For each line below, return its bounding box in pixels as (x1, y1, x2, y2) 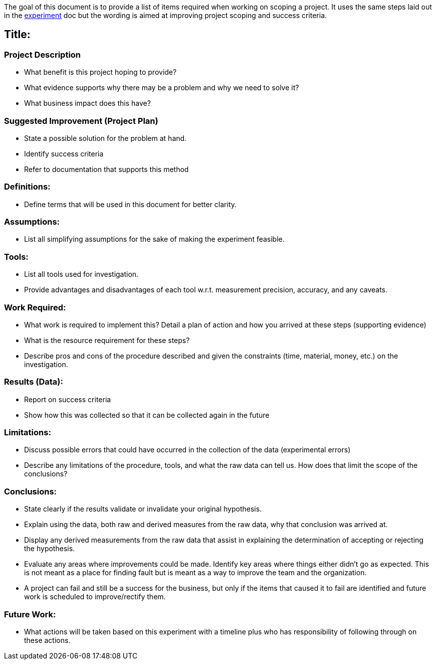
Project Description (4, 49, 81, 60)
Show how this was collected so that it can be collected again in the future (24, 410, 270, 419)
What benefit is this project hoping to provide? (24, 68, 177, 77)
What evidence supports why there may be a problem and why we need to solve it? (24, 83, 299, 92)
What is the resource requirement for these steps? (24, 336, 190, 345)
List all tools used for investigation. (24, 270, 139, 279)
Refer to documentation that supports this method (24, 164, 189, 174)
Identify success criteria (24, 149, 104, 158)
